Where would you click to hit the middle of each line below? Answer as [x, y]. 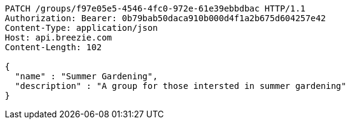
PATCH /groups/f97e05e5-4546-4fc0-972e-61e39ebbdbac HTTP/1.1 [155, 8]
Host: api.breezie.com [59, 38]
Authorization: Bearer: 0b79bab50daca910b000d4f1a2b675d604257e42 [166, 18]
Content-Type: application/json [81, 28]
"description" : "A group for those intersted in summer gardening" [180, 86]
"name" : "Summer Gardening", [86, 76]
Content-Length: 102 [53, 47]
